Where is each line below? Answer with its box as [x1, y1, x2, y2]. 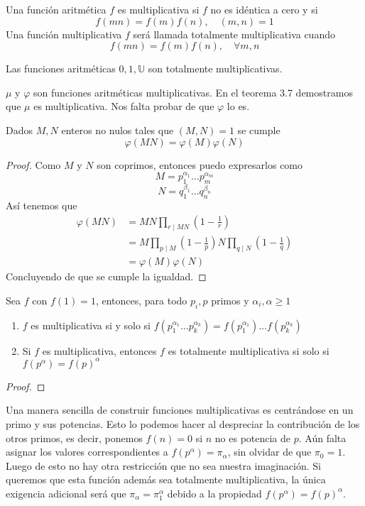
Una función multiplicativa [6, 26, 122, 41]
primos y [211, 292, 249, 307]
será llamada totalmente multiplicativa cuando [133, 26, 335, 41]
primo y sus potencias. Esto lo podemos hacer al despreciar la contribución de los [6, 416, 360, 431]
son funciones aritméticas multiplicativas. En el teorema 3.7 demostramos [33, 84, 353, 99]
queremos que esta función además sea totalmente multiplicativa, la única [6, 472, 326, 487]
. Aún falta [298, 430, 347, 445]
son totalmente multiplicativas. [148, 61, 283, 76]
